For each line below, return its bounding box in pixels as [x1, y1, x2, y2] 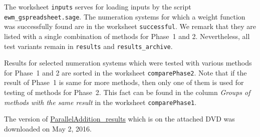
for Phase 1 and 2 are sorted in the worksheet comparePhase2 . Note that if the [4, 67, 247, 77]
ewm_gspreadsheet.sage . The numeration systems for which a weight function [4, 11, 245, 21]
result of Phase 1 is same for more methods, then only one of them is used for [4, 77, 244, 87]
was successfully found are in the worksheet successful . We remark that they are [4, 21, 256, 31]
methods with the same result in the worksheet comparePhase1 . [4, 96, 197, 107]
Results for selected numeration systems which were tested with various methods [4, 57, 252, 68]
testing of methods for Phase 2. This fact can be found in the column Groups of [4, 87, 250, 97]
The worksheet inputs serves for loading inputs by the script [4, 1, 191, 11]
